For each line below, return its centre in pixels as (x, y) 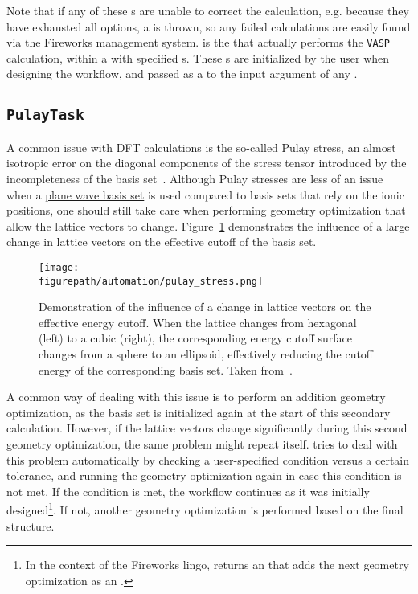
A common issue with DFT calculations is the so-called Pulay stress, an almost (201, 147)
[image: (59, 267)
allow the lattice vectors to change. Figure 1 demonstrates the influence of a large (208, 225)
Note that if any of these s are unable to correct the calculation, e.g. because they (208, 10)
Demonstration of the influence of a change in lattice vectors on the (205, 307)
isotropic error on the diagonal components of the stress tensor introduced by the (207, 163)
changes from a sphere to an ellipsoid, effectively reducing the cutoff (206, 354)
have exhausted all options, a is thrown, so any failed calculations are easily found (209, 26)
